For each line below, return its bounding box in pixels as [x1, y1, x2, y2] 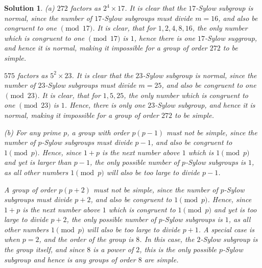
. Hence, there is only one [64, 100, 146, 110]
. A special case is [198, 224, 255, 234]
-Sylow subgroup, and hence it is [155, 100, 255, 110]
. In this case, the [139, 234, 195, 245]
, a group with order [67, 127, 130, 137]
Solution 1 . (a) [4, 3, 55, 13]
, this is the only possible [139, 244, 217, 255]
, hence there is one [134, 32, 195, 43]
